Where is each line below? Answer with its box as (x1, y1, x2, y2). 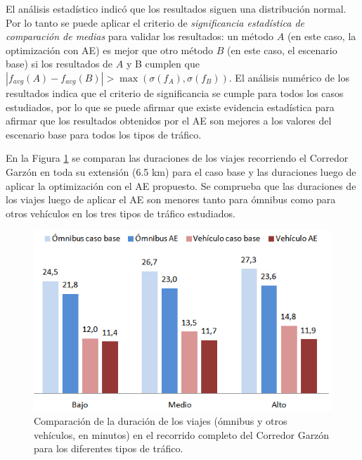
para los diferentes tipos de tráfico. (34, 441, 183, 456)
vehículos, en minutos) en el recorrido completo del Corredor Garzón (34, 427, 330, 442)
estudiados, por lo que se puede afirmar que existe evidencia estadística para (6, 99, 335, 114)
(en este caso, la (287, 29, 356, 44)
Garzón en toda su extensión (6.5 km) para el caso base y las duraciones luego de (6, 164, 356, 179)
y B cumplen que (126, 56, 200, 71)
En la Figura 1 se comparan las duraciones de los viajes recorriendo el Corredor (6, 151, 349, 165)
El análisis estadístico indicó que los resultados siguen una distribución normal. (6, 1, 347, 15)
